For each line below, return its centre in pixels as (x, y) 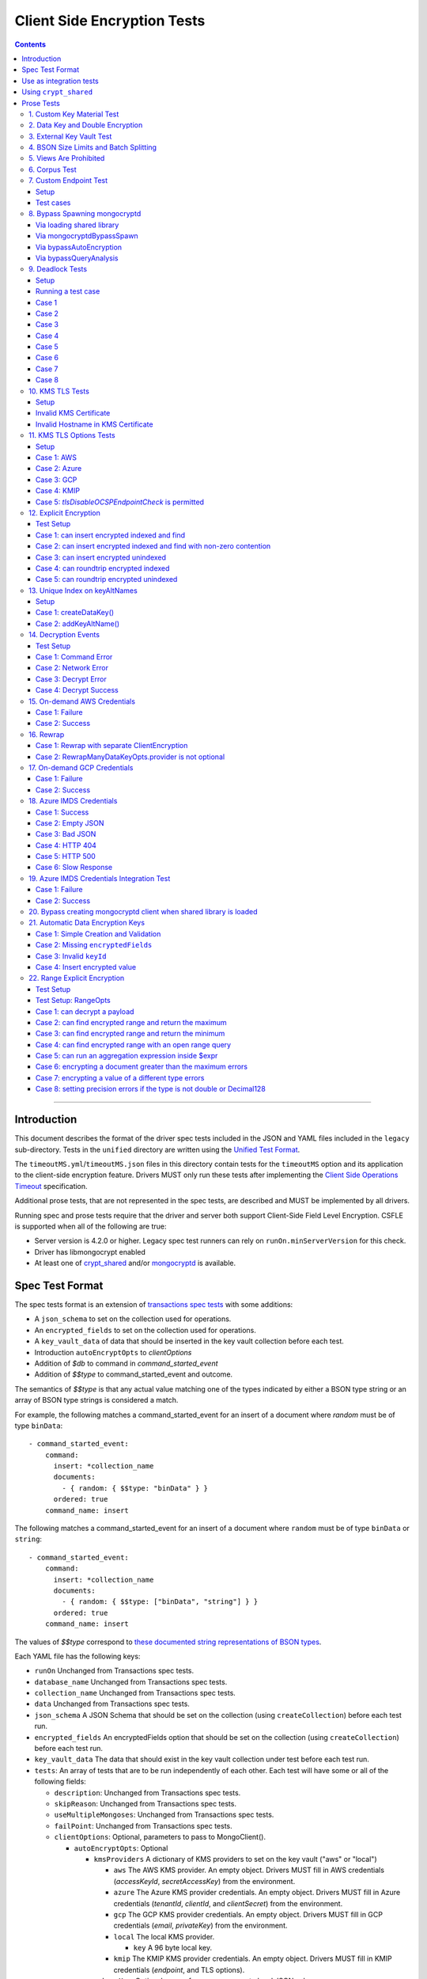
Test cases (53, 203)
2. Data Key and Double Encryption (86, 125)
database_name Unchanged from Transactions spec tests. (131, 1681)
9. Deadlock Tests (58, 269)
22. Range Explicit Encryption (77, 978)
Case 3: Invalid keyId (71, 956)
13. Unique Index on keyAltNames (83, 591)
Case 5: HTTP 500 (66, 857)
